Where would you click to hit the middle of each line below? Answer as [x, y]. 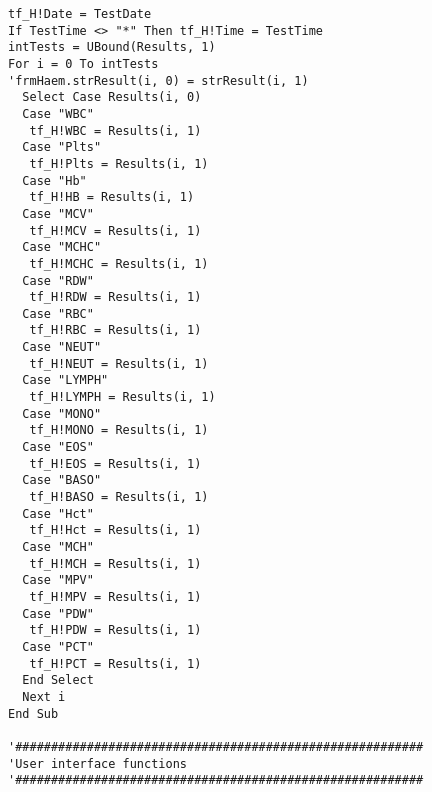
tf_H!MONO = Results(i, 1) [119, 430]
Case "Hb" [54, 180]
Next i [44, 696]
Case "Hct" [58, 513]
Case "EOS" [58, 447]
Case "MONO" [62, 413]
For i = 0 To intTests [83, 63]
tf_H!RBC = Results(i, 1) [115, 330]
